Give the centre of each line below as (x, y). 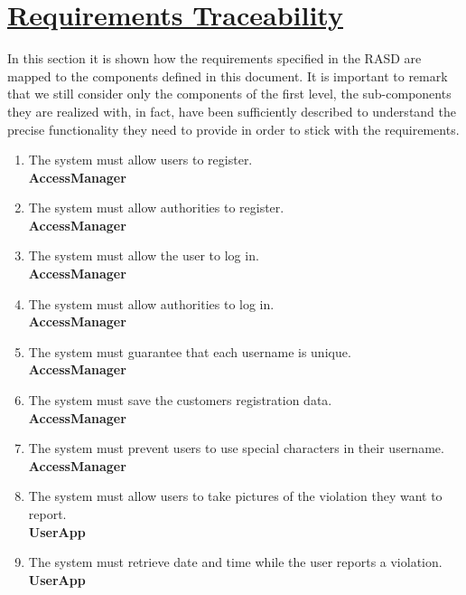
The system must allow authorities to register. (156, 208)
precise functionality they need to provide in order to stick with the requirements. (233, 129)
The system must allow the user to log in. (144, 255)
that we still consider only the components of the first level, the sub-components (229, 94)
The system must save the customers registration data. (180, 400)
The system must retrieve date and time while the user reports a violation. (235, 562)
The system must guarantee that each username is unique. (190, 351)
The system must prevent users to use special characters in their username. (236, 448)
